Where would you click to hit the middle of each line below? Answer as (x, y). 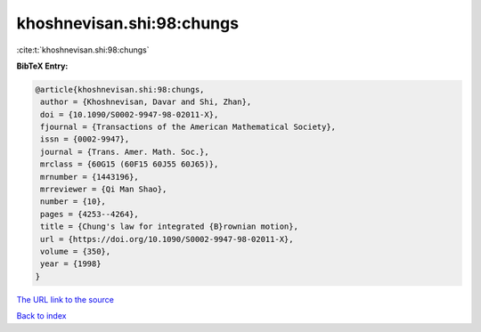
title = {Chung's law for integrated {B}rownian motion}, (169, 227)
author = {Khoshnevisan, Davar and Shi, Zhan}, (146, 102)
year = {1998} (71, 264)
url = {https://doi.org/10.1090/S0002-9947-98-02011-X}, (167, 239)
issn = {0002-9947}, (85, 139)
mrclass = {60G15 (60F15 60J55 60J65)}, (130, 164)
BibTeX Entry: (42, 66)
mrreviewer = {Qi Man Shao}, (104, 190)
